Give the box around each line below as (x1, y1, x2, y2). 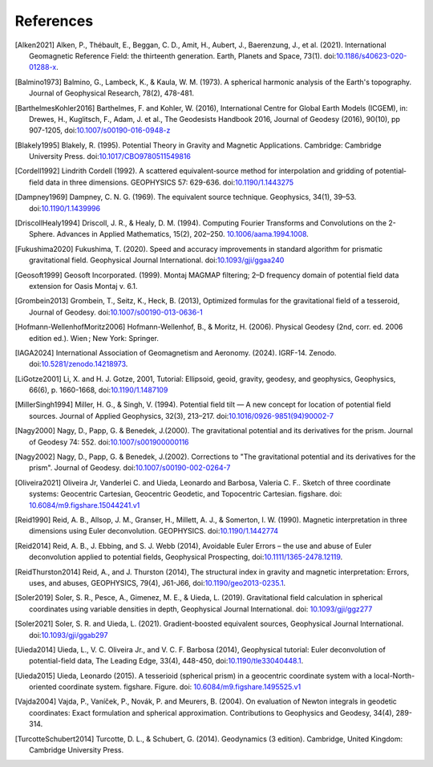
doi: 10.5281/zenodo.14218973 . (29, 359, 128, 369)
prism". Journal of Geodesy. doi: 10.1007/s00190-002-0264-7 (29, 463, 231, 473)
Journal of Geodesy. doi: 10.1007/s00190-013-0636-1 (29, 307, 204, 317)
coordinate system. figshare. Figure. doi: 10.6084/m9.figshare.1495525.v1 (58, 682, 301, 692)
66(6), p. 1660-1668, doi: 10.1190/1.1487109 (29, 385, 168, 395)
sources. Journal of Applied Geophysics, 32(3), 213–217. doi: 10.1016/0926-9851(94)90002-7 (29, 411, 334, 420)
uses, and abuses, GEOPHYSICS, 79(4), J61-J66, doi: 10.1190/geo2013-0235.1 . (29, 578, 286, 587)
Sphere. (29, 229, 55, 239)
